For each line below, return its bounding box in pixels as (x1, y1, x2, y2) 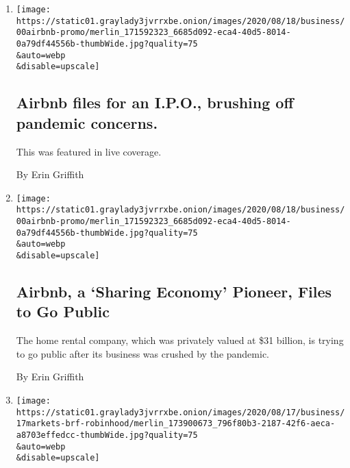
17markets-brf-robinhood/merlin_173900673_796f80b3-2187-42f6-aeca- (16, 419, 336, 429)
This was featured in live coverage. (16, 144, 162, 158)
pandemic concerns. (16, 112, 158, 133)
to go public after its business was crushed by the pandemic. (16, 346, 269, 360)
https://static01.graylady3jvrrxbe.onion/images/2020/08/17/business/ (16, 407, 345, 417)
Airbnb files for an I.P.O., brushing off (16, 92, 294, 113)
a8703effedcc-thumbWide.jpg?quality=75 (16, 430, 198, 440)
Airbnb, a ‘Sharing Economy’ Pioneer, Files (16, 281, 332, 302)
